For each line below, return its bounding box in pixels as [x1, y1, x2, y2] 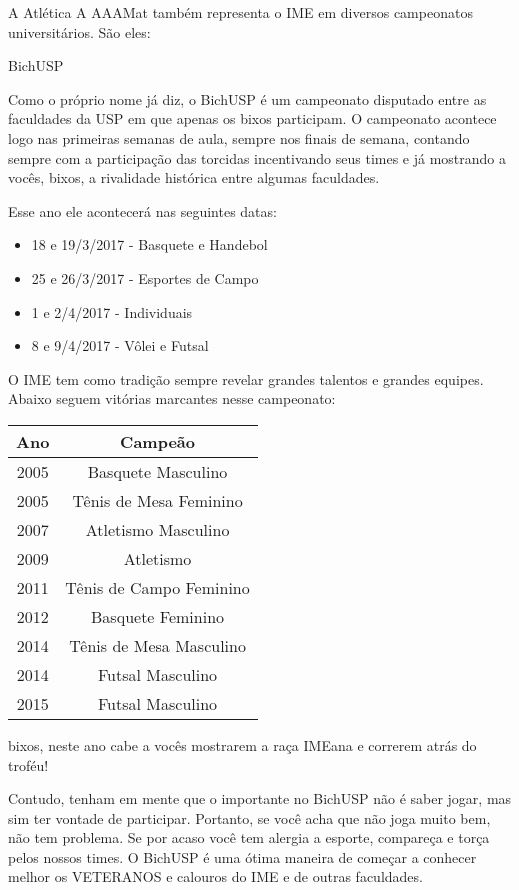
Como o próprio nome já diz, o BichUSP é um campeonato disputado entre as [8, 88, 487, 109]
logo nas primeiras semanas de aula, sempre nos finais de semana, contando [8, 127, 470, 148]
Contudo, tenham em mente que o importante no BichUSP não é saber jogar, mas [8, 788, 512, 809]
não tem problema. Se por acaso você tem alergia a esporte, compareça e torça [8, 827, 490, 848]
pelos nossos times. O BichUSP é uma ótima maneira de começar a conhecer [8, 846, 477, 867]
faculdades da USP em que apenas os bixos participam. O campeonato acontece [8, 108, 497, 129]
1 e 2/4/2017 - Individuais [31, 301, 193, 322]
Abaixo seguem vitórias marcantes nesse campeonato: [8, 388, 336, 409]
